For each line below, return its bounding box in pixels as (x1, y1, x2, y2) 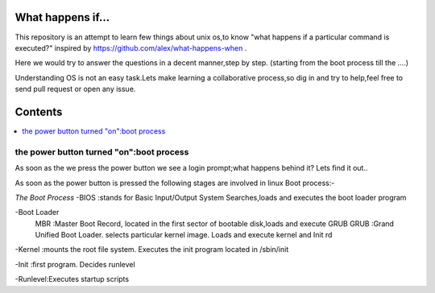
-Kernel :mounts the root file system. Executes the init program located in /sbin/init (14, 245, 289, 254)
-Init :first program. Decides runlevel (14, 259, 136, 269)
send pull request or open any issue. (14, 85, 136, 94)
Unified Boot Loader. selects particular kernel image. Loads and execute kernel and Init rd (35, 230, 333, 240)
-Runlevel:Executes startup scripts (14, 274, 129, 284)
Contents (14, 105, 63, 118)
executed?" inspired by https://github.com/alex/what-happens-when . (14, 43, 247, 52)
